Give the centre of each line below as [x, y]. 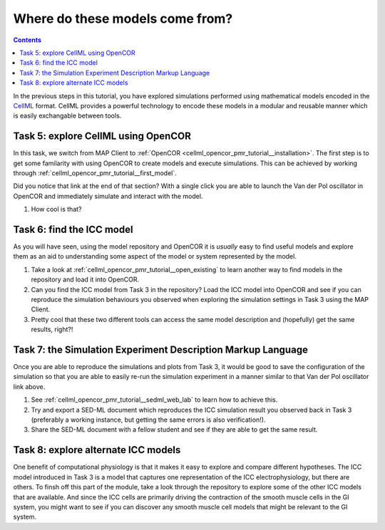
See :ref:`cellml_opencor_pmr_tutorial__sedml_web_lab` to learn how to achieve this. [154, 400]
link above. [29, 386]
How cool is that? [56, 209]
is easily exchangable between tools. [67, 116]
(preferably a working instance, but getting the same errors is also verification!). [148, 420]
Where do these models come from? [123, 19]
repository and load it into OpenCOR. [85, 280]
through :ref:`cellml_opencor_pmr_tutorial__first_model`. [95, 173]
